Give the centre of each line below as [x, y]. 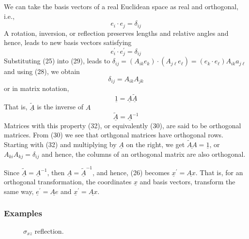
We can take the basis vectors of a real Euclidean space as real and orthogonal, [121, 6]
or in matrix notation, [37, 88]
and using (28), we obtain [42, 71]
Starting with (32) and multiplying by [60, 144]
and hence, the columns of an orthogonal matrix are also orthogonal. [143, 154]
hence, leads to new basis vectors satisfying [68, 42]
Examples [23, 213]
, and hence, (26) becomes [131, 172]
